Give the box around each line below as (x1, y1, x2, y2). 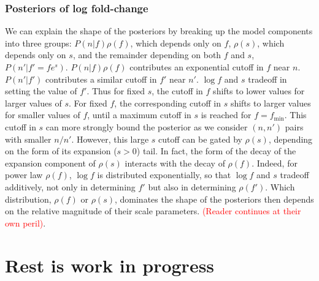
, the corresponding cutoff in (114, 96, 221, 109)
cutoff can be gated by (158, 132, 242, 145)
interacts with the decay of (125, 156, 225, 169)
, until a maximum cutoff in (87, 108, 191, 121)
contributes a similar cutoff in (45, 72, 157, 85)
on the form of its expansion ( (5, 144, 117, 157)
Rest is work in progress (5, 252, 215, 277)
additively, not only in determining (5, 180, 136, 193)
